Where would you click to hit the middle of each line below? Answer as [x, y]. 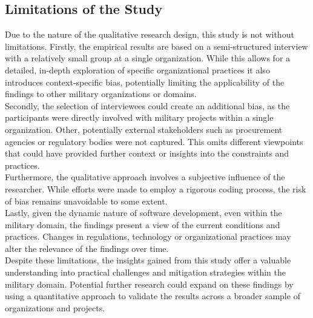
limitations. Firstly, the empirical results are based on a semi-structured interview [156, 46]
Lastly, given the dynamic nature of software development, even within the [143, 213]
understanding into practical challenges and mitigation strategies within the [146, 272]
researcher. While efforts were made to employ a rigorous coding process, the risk [156, 188]
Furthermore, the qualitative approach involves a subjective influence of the [145, 177]
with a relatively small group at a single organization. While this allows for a [148, 58]
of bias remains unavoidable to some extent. [86, 201]
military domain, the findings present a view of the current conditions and [143, 224]
